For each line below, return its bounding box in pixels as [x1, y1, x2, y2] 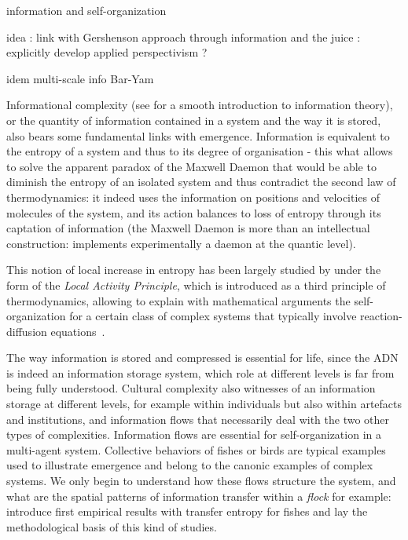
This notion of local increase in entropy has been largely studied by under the [6, 261, 381, 278]
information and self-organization [6, 2, 167, 18]
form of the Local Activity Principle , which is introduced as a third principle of [6, 276, 386, 293]
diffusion [6, 323, 47, 339]
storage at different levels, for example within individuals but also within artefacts [6, 396, 402, 412]
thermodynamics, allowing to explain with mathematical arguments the [6, 292, 351, 308]
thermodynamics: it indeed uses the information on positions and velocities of [6, 188, 380, 205]
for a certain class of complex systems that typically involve [69, 308, 357, 324]
